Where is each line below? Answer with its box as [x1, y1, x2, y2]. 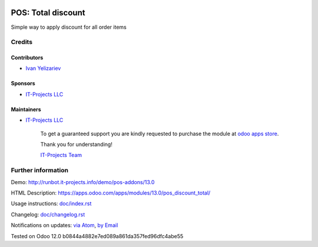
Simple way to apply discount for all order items [11, 24, 127, 31]
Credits [11, 38, 32, 46]
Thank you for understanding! [40, 141, 113, 148]
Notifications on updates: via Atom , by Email [11, 222, 118, 229]
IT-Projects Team [40, 152, 82, 159]
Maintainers [11, 106, 41, 113]
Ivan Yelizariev [25, 65, 61, 72]
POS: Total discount [11, 8, 85, 18]
